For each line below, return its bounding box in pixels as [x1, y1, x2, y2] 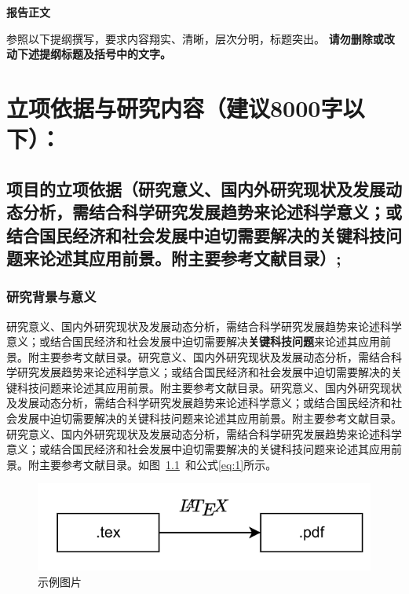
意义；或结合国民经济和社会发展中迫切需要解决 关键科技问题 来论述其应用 [6, 333, 380, 350]
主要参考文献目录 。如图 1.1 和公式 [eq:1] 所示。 [38, 456, 277, 472]
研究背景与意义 [6, 287, 97, 306]
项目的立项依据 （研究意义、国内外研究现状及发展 [6, 176, 385, 200]
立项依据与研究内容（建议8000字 [6, 91, 343, 123]
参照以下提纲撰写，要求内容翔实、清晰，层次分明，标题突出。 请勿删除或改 [6, 30, 395, 46]
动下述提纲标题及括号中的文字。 [6, 46, 171, 62]
